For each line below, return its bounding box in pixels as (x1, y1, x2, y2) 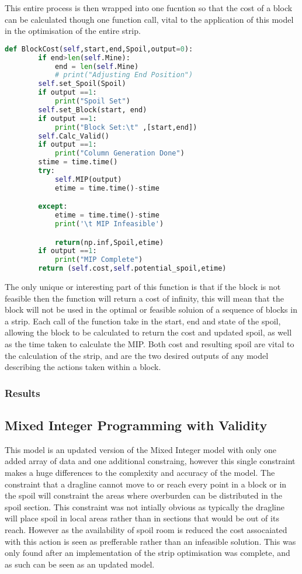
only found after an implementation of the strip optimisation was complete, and (5, 547, 290, 559)
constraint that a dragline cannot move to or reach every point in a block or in (5, 478, 287, 490)
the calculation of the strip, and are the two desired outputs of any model (5, 349, 269, 361)
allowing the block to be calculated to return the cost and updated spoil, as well (5, 326, 292, 338)
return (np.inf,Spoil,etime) (54, 238, 164, 247)
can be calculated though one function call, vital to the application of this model (5, 13, 294, 25)
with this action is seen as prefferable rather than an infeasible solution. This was (5, 535, 296, 547)
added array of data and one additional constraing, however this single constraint (5, 455, 296, 467)
